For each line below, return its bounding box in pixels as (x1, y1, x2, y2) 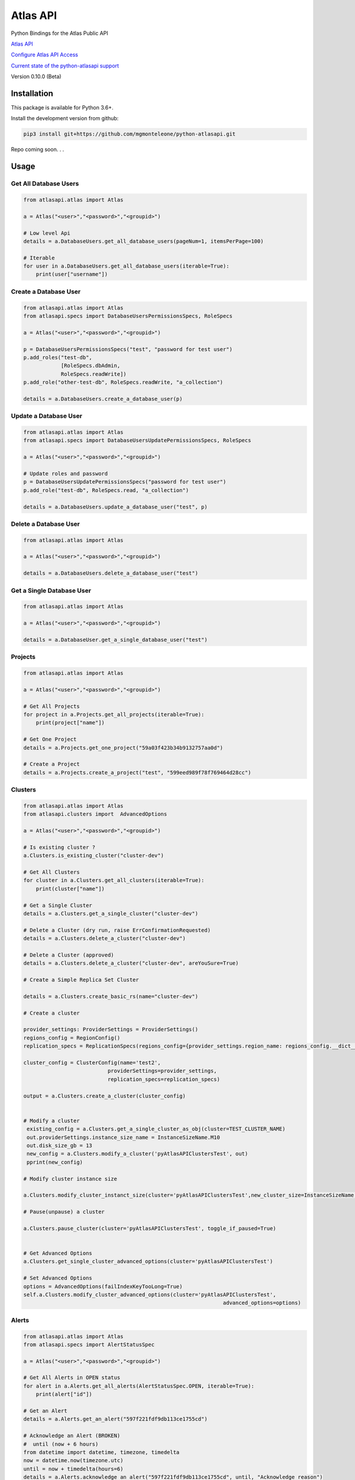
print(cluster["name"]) (35, 885, 105, 892)
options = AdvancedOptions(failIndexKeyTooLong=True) (23, 1283, 183, 1290)
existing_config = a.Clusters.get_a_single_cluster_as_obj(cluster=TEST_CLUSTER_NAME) (27, 1125, 286, 1132)
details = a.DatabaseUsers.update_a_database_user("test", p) (23, 503, 208, 510)
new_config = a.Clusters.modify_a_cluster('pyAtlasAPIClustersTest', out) (27, 1150, 248, 1157)
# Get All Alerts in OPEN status (23, 1374, 121, 1381)
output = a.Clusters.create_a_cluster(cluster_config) (23, 1092, 186, 1099)
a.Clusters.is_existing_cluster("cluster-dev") (23, 852, 164, 859)
